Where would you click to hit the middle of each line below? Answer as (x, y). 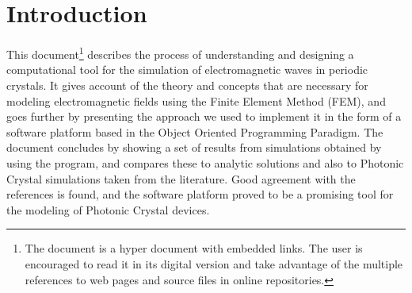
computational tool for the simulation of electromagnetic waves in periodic (187, 69)
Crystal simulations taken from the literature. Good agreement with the (181, 178)
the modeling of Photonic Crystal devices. (108, 209)
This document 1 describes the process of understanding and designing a (180, 53)
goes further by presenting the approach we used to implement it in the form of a (204, 116)
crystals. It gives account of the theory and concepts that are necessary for (187, 85)
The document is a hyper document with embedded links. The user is (194, 248)
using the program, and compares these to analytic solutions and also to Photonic (205, 162)
